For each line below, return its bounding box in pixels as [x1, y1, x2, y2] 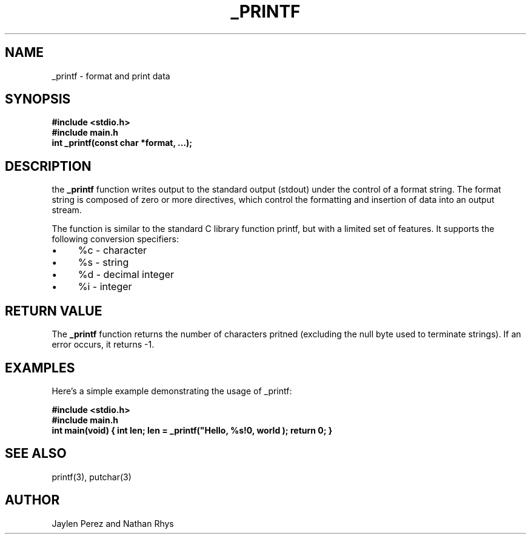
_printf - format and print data [52, 70, 170, 81]
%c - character [78, 244, 147, 257]
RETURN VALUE [5, 303, 102, 319]
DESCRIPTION [5, 158, 92, 174]
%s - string [78, 256, 129, 269]
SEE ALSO [5, 446, 67, 461]
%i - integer [78, 280, 132, 293]
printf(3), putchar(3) [52, 471, 132, 482]
